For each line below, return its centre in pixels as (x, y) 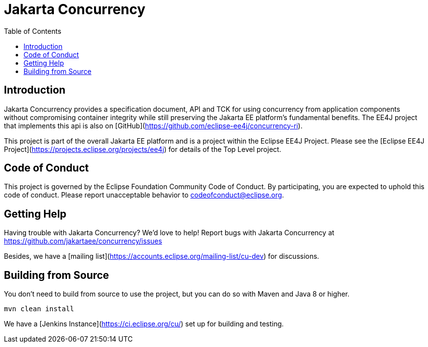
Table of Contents (33, 31)
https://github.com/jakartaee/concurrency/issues (83, 241)
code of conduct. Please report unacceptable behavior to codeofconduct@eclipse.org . (144, 195)
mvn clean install (39, 309)
